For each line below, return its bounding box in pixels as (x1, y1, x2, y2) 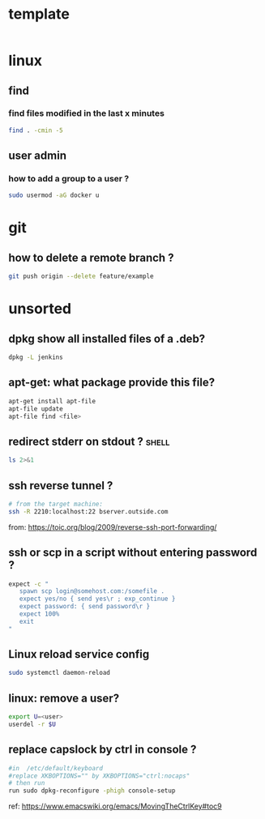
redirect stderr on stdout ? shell (8, 434, 170, 448)
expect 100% (19, 610, 60, 618)
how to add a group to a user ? (8, 173, 130, 184)
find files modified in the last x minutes (8, 108, 165, 119)
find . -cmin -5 (8, 126, 63, 134)
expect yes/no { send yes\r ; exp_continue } (19, 595, 176, 604)
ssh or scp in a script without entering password (8, 546, 258, 560)
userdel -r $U (8, 720, 57, 728)
